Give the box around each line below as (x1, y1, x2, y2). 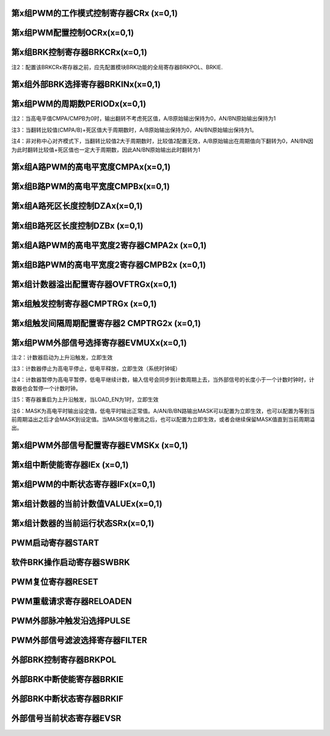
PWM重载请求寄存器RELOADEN (11, 597, 132, 607)
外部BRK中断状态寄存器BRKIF (11, 694, 123, 704)
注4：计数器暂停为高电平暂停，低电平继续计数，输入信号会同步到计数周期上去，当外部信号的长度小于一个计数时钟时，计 (11, 376, 315, 384)
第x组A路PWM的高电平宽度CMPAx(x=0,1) (11, 162, 171, 173)
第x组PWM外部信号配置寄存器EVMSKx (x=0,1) (11, 440, 188, 451)
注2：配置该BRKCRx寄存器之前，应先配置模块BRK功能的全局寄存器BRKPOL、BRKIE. (11, 63, 223, 70)
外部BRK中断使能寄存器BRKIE (11, 674, 124, 685)
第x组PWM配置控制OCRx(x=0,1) (11, 28, 134, 38)
